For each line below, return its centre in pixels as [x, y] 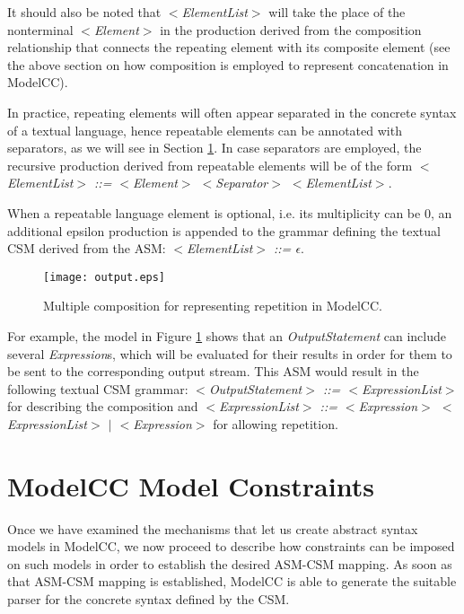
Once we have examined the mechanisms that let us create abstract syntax [213, 528]
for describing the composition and [103, 406]
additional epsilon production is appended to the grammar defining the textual [224, 230]
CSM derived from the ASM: [87, 248]
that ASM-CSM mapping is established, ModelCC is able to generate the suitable [232, 581]
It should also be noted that [84, 12]
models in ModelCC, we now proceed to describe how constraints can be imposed [231, 546]
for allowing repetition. [276, 423]
